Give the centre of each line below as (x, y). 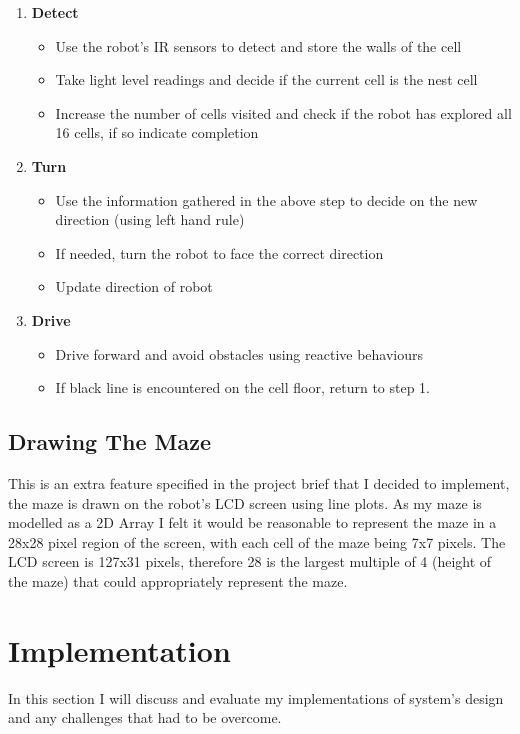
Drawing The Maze (110, 441)
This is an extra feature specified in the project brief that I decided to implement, (259, 482)
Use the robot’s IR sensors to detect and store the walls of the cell (258, 45)
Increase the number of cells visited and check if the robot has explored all (283, 112)
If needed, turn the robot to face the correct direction (219, 252)
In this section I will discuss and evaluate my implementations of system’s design (256, 697)
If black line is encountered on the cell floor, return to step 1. (243, 387)
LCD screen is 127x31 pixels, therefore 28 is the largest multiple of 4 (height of (250, 561)
